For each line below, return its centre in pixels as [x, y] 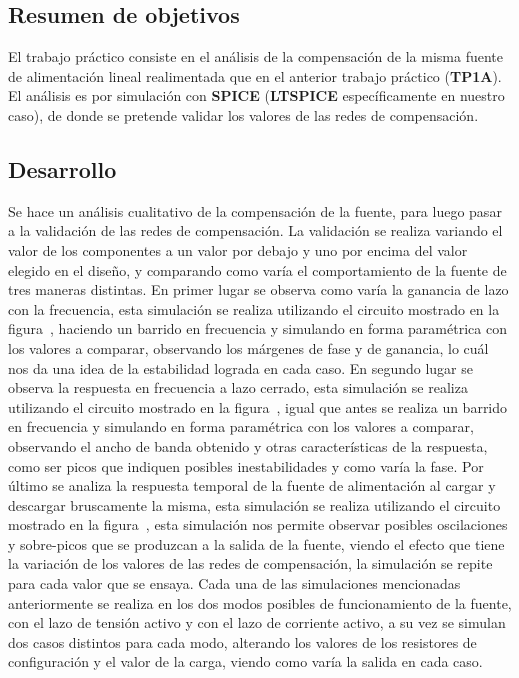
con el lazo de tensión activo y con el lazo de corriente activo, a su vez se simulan [257, 622]
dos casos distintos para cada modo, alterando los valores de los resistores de [242, 641]
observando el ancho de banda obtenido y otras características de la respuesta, [248, 445]
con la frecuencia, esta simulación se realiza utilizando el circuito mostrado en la [254, 308]
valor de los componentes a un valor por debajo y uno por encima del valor [238, 249]
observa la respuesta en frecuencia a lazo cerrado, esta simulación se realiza [238, 387]
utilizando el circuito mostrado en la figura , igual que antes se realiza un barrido [258, 406]
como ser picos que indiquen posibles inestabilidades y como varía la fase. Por [246, 465]
